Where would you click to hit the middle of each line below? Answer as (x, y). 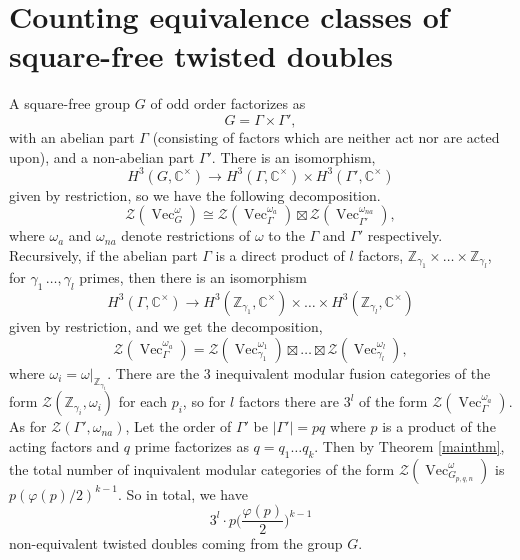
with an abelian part (72, 136)
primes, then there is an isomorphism (193, 277)
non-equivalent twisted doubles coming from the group (176, 543)
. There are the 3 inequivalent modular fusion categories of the (299, 372)
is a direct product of (280, 254)
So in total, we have (187, 493)
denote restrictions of (186, 235)
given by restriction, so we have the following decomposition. (195, 194)
